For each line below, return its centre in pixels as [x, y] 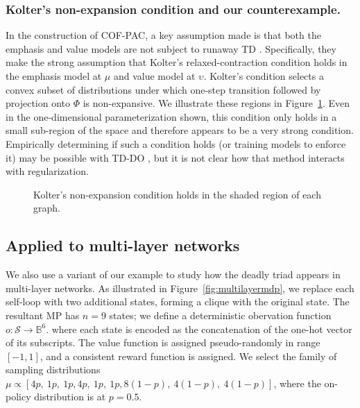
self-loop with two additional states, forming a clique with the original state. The [178, 301]
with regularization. [47, 171]
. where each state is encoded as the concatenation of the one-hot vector [199, 329]
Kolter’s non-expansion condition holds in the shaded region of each [177, 194]
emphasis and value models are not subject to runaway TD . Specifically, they [171, 48]
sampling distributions [53, 369]
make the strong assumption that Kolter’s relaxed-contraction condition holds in [177, 62]
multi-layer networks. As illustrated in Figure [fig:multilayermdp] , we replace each [180, 288]
